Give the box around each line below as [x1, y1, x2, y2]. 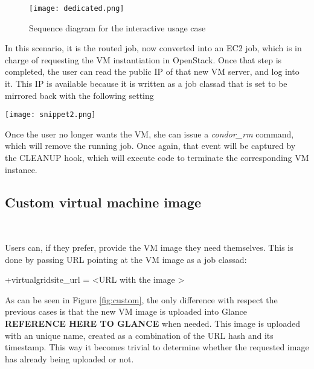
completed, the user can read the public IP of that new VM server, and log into [5, 65, 300, 78]
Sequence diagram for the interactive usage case [29, 21, 206, 34]
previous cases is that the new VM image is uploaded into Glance [5, 305, 248, 318]
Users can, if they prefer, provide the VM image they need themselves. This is [5, 241, 293, 254]
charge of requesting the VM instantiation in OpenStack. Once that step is [5, 53, 282, 66]
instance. [5, 163, 37, 175]
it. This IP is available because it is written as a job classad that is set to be [5, 77, 287, 90]
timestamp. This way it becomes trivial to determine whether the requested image [5, 341, 309, 353]
